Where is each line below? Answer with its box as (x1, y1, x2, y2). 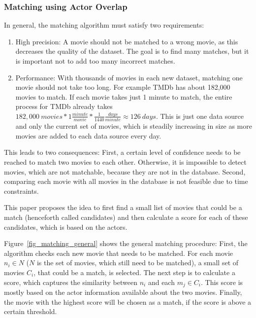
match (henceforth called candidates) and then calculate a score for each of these (4, 212, 248, 222)
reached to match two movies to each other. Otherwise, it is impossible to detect (4, 157, 247, 167)
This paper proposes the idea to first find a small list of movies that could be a (4, 202, 242, 212)
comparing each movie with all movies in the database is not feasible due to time (4, 176, 248, 186)
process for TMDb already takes (15, 101, 113, 111)
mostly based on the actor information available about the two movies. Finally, (4, 287, 242, 297)
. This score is (201, 277, 243, 287)
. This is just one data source (156, 110, 244, 121)
